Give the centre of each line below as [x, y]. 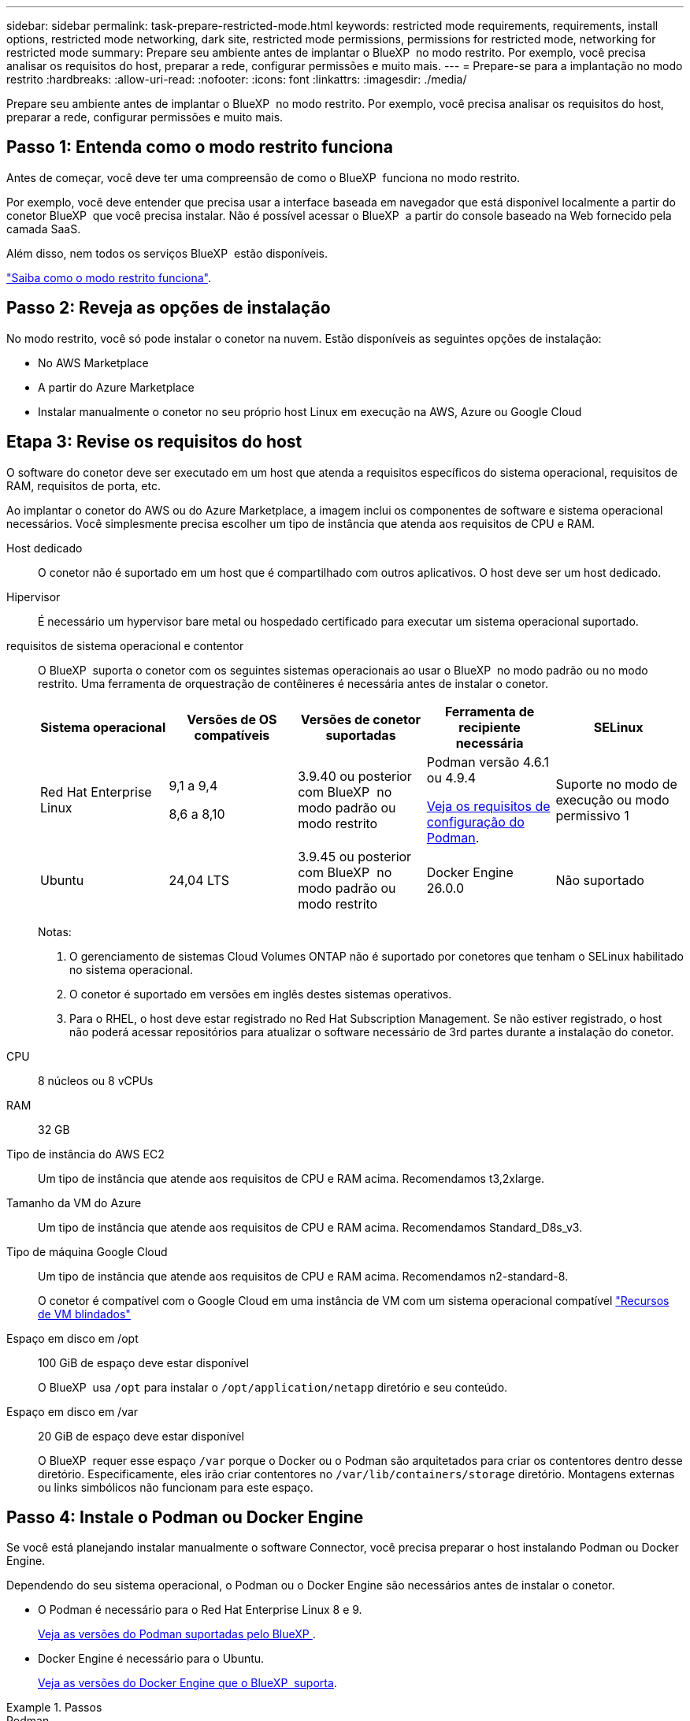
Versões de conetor [361, 719]
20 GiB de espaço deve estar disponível [141, 1436]
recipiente [490, 727]
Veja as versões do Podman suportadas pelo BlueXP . [177, 1634]
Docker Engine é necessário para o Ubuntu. [151, 1659]
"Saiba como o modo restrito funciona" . [109, 277]
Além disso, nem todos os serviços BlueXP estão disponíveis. [167, 253]
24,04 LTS [199, 880]
